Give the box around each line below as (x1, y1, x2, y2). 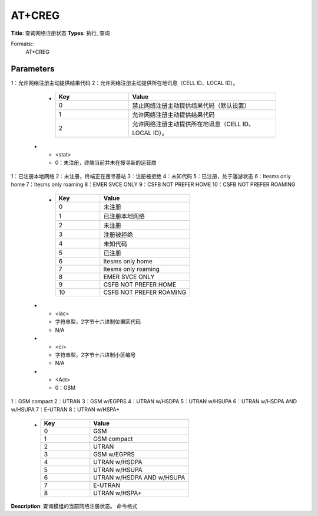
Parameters (11, 64, 55, 74)
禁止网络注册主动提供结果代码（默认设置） (132, 101, 250, 109)
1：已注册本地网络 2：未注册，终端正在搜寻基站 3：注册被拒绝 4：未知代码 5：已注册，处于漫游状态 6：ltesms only (11, 172, 291, 179)
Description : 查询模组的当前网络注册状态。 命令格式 (11, 502, 138, 510)
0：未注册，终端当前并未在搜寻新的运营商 (55, 159, 157, 166)
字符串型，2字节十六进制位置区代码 (55, 318, 141, 325)
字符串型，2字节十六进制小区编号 (55, 351, 136, 358)
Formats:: (11, 40, 34, 47)
